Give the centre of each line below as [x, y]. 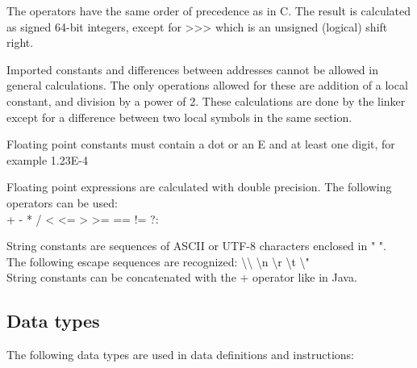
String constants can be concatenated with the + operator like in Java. [182, 277]
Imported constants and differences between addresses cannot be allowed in [192, 69]
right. [20, 42]
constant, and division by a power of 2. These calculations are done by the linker [206, 100]
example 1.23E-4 [47, 159]
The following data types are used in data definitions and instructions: [181, 355]
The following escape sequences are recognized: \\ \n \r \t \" [158, 261]
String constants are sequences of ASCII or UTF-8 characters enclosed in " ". [196, 246]
